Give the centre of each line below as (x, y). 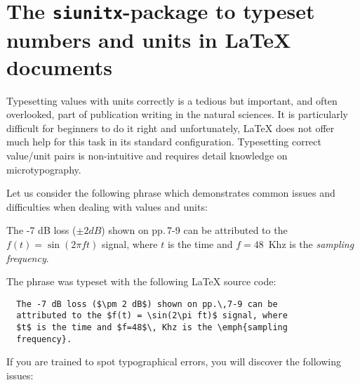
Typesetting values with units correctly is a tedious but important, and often (172, 100)
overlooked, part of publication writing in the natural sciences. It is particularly (178, 114)
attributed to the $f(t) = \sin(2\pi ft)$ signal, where (152, 316)
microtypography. (44, 169)
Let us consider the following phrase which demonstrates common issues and (171, 193)
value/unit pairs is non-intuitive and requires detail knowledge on (147, 155)
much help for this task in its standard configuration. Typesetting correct (164, 142)
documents (59, 66)
